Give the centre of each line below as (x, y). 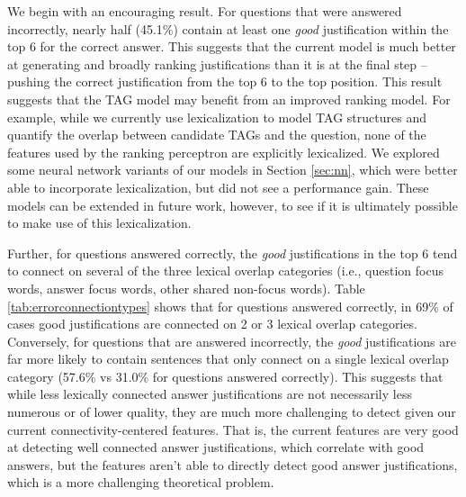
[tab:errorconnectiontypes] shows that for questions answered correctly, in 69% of (230, 306)
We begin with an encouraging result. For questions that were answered (205, 11)
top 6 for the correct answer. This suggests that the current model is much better (232, 46)
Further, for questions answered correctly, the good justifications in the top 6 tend (233, 253)
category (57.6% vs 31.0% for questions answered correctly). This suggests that (225, 376)
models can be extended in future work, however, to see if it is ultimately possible (233, 205)
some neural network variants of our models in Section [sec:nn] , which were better (233, 170)
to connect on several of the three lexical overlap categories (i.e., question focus (225, 271)
